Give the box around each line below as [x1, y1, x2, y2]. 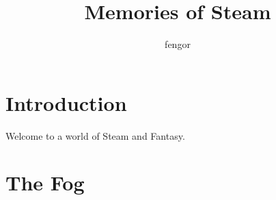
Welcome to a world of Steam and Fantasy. [5, 128, 185, 142]
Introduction [5, 88, 127, 116]
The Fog [5, 168, 85, 197]
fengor [165, 37, 191, 51]
